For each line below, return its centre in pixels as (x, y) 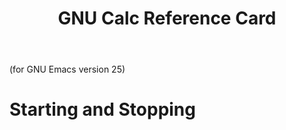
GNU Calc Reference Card (167, 18)
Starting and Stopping (102, 109)
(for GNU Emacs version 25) (67, 69)
